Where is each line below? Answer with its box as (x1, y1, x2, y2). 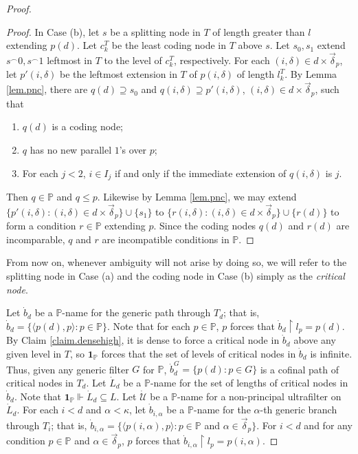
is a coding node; (52, 119, 123, 134)
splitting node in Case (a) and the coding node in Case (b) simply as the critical (6, 269, 345, 282)
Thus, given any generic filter (6, 362, 129, 376)
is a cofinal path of (260, 362, 339, 376)
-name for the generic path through (62, 305, 211, 320)
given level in (6, 347, 62, 360)
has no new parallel (30, 142, 112, 156)
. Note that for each (107, 318, 190, 333)
